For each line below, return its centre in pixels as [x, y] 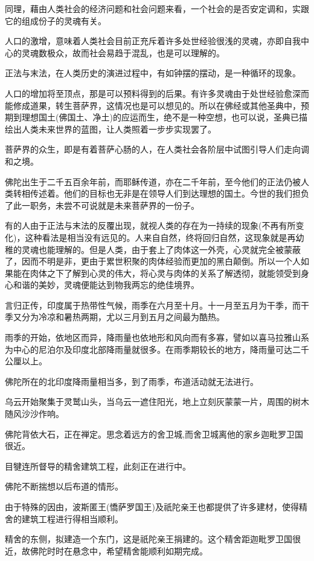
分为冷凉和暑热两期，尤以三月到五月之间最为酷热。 [123, 317]
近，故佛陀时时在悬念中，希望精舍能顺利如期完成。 [106, 550]
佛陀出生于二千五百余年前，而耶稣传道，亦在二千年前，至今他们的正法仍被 [153, 181]
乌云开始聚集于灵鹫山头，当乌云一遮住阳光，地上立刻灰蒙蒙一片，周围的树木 [157, 402]
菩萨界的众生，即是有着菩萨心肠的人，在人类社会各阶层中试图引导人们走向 [153, 149]
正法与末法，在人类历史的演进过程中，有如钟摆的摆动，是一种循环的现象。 [153, 73]
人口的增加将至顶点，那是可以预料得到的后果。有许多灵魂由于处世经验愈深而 [157, 93]
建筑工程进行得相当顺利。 [72, 518]
